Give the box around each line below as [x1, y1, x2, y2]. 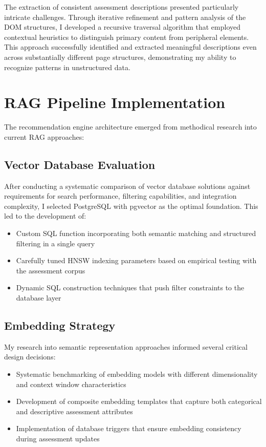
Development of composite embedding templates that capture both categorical [16, 396, 262, 407]
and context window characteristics [16, 378, 126, 389]
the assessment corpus [16, 265, 85, 275]
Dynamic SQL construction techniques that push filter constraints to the [16, 282, 245, 293]
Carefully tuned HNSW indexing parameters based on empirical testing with [16, 255, 257, 266]
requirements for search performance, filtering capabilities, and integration [4, 190, 237, 201]
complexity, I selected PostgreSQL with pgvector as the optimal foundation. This [4, 200, 258, 211]
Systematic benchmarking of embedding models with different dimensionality [16, 369, 258, 379]
